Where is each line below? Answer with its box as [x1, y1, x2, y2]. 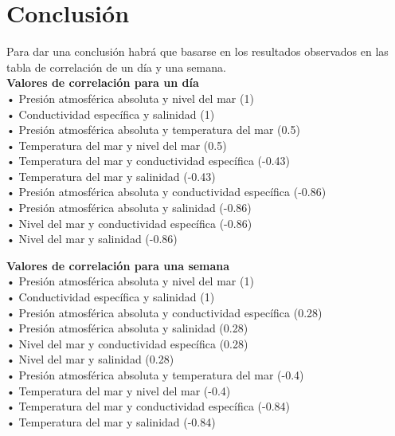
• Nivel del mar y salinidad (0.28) [6, 351, 174, 367]
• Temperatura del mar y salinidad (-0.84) [6, 413, 216, 430]
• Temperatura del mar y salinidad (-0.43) [6, 167, 216, 184]
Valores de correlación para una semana [6, 257, 230, 273]
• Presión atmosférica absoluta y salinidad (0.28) [6, 320, 248, 336]
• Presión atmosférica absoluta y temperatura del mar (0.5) [6, 121, 300, 138]
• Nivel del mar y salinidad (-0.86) [6, 230, 178, 247]
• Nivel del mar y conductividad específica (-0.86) [6, 214, 252, 231]
